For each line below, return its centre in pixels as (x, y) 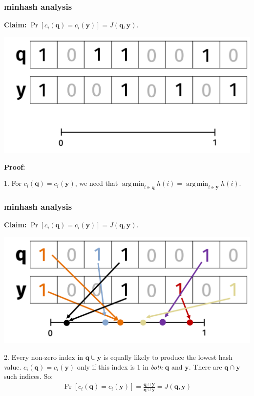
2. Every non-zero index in (44, 357)
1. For (13, 183)
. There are (205, 366)
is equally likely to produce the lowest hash (168, 357)
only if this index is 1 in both (120, 366)
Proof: (15, 166)
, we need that (96, 183)
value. (13, 366)
